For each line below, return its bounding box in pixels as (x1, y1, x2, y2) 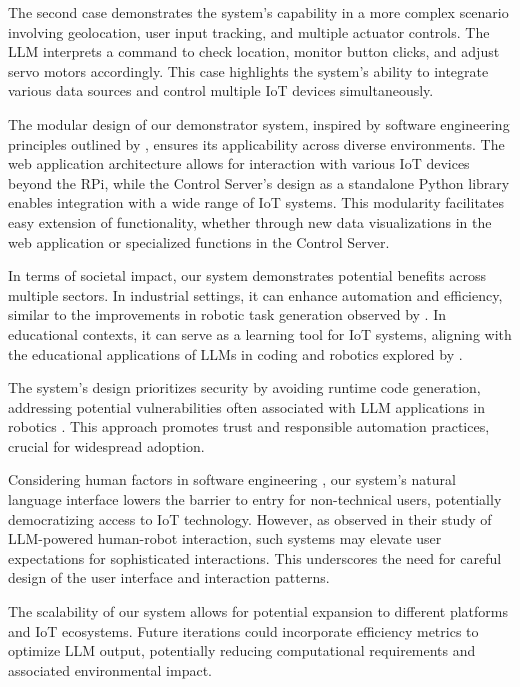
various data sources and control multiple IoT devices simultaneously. (8, 80, 434, 101)
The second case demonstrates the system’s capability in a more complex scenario (8, 2, 509, 22)
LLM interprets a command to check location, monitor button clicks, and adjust (8, 41, 500, 62)
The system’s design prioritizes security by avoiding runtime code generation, (8, 377, 481, 398)
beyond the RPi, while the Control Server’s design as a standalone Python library (8, 172, 510, 193)
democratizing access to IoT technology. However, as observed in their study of (8, 508, 492, 529)
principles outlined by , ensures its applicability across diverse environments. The (8, 133, 505, 154)
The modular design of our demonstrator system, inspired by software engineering (8, 113, 510, 134)
